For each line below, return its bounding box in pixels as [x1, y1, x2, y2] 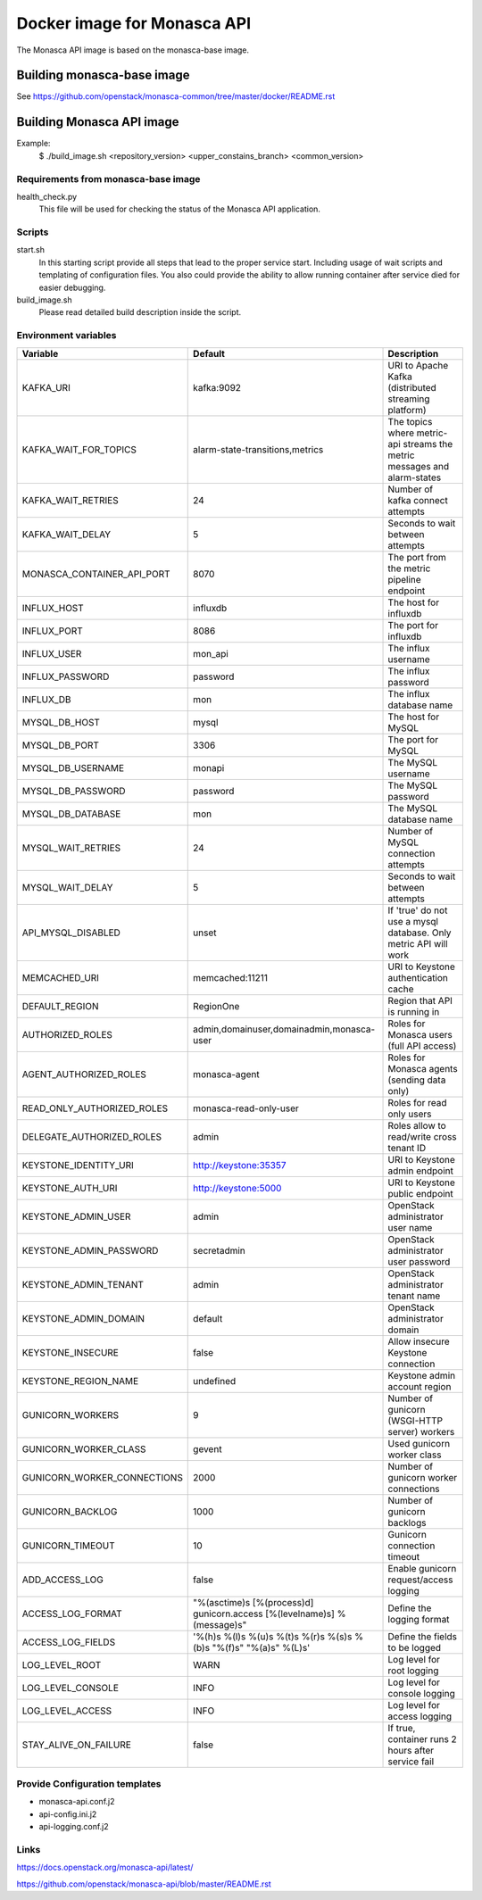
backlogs [387, 1516, 427, 1529]
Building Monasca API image [16, 114, 179, 129]
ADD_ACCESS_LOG [21, 1573, 104, 1586]
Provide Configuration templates [16, 1777, 162, 1789]
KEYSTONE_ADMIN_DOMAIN [21, 1312, 145, 1324]
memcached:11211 [193, 971, 268, 983]
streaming [387, 393, 430, 405]
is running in [387, 1005, 440, 1017]
